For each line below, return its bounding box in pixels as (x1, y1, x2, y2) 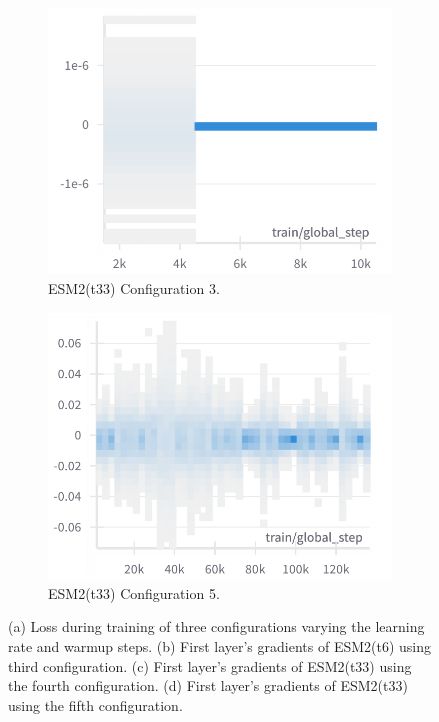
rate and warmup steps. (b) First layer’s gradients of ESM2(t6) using (8, 635, 432, 656)
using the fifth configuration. (8, 694, 183, 715)
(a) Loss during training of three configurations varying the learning (8, 616, 425, 637)
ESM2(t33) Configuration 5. (48, 582, 220, 603)
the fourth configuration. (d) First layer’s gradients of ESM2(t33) (8, 675, 408, 696)
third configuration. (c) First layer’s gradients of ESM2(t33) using (8, 655, 412, 676)
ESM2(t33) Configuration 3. (48, 278, 220, 299)
